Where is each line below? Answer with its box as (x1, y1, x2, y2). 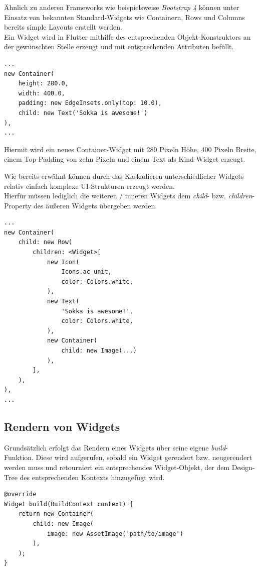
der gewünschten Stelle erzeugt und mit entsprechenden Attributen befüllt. (4, 41, 234, 52)
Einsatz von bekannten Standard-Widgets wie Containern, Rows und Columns (4, 12, 245, 22)
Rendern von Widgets (4, 418, 120, 434)
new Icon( (47, 258, 80, 266)
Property (4, 200, 32, 210)
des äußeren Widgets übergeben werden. (34, 200, 157, 210)
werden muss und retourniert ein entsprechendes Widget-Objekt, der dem (4, 462, 230, 472)
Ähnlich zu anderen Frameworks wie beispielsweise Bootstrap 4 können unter (4, 2, 239, 12)
